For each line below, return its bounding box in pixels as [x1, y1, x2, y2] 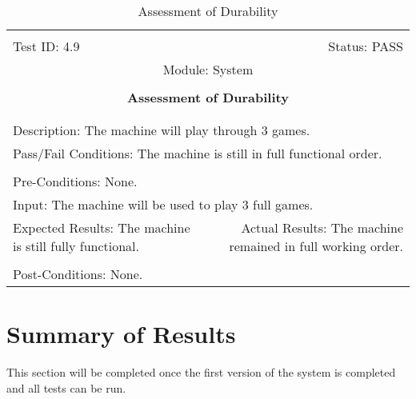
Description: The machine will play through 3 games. [13, 121, 310, 139]
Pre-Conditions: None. [13, 172, 138, 190]
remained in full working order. [229, 237, 403, 255]
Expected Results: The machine [13, 218, 190, 237]
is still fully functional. [13, 237, 140, 255]
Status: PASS [328, 37, 403, 55]
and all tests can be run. [6, 379, 126, 396]
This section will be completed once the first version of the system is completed [6, 364, 396, 381]
